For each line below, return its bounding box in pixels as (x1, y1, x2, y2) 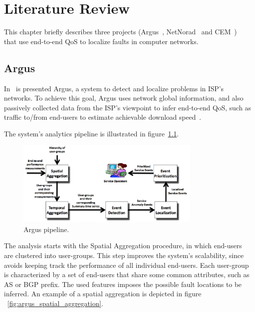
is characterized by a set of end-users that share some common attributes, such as (4, 269, 250, 280)
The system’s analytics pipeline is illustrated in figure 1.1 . (4, 128, 179, 138)
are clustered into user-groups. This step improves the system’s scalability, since (4, 250, 244, 260)
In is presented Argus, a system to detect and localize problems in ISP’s (4, 83, 224, 93)
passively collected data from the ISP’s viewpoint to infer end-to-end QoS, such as (4, 102, 251, 112)
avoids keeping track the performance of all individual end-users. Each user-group (4, 260, 249, 270)
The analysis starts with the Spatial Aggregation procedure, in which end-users (4, 240, 242, 251)
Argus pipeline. (24, 224, 69, 234)
